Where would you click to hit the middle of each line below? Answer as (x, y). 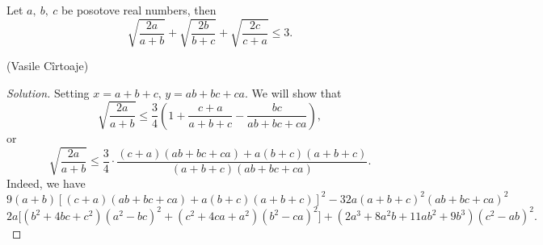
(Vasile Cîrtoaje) (48, 66)
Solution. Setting (48, 92)
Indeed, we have (46, 183)
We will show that (297, 92)
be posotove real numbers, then (139, 10)
